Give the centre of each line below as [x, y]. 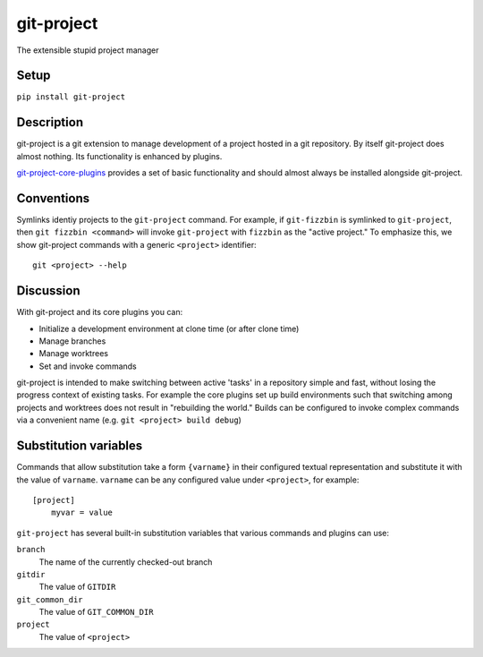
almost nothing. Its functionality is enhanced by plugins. [119, 156]
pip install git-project [71, 97]
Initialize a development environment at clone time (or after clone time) [169, 328]
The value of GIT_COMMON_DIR [96, 612]
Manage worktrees [74, 354]
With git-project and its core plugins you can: [100, 312]
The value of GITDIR [77, 587]
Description [50, 122]
